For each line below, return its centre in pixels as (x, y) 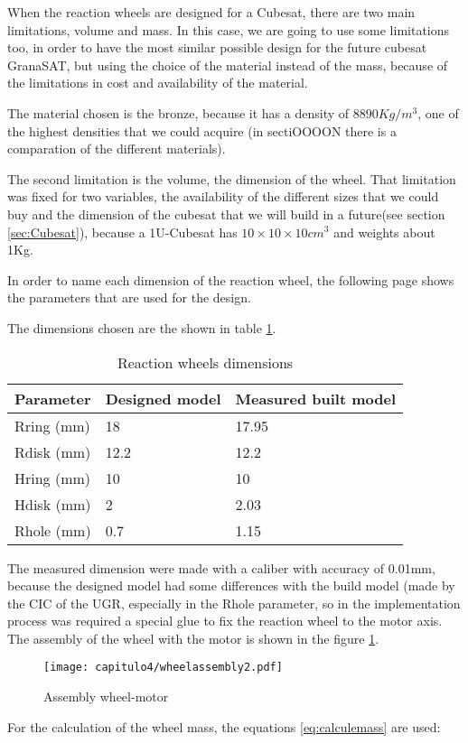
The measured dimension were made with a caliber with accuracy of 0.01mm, (221, 567)
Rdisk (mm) (53, 451)
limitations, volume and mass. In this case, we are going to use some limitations (229, 29)
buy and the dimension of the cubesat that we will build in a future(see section (226, 214)
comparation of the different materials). (117, 149)
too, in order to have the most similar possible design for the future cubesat (217, 47)
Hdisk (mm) (53, 504)
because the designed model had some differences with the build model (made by (231, 585)
